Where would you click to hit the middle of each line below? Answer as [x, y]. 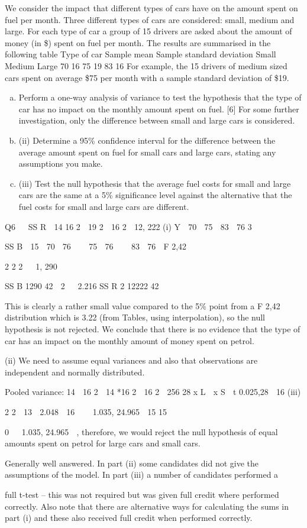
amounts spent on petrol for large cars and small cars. [103, 443]
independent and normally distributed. [75, 372]
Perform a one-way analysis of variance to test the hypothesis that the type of [160, 97]
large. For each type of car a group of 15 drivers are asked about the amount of [148, 31]
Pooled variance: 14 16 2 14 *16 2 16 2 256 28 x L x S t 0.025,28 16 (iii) [153, 392]
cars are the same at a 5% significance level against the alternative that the [155, 195]
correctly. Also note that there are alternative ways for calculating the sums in [147, 506]
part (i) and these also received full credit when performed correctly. [129, 518]
